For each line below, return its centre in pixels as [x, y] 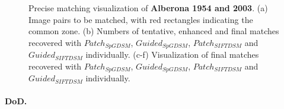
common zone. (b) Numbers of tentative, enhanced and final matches [154, 31]
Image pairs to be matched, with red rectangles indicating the [141, 19]
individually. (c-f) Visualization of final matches [172, 54]
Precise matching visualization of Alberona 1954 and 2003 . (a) [148, 8]
